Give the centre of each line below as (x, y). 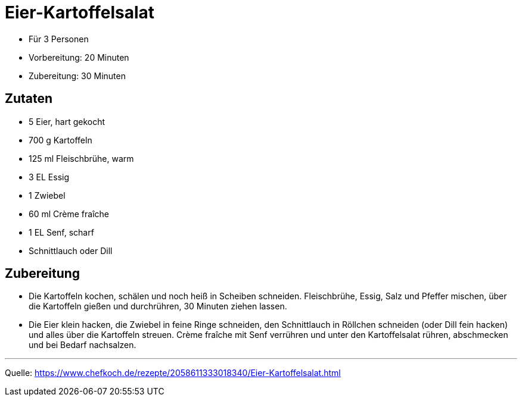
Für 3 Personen (59, 39)
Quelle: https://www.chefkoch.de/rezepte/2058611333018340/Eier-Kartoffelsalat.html (173, 373)
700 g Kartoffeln (60, 140)
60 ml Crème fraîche (69, 214)
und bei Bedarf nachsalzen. (83, 345)
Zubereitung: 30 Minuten (77, 76)
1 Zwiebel (47, 195)
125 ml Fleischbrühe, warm (81, 158)
